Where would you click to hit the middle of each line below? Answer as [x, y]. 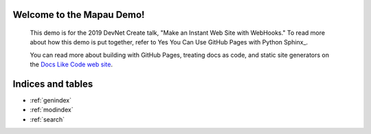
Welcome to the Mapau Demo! [79, 15]
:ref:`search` [47, 119]
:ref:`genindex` [51, 100]
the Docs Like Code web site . [71, 64]
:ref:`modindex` [52, 110]
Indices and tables [53, 84]
